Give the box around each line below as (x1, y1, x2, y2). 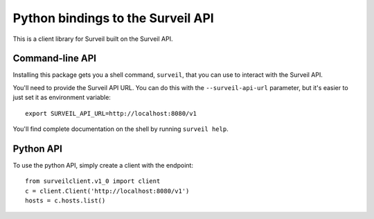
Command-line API (12, 53, 97, 64)
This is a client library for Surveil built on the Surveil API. (12, 35, 173, 43)
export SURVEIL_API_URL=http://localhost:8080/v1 (25, 109, 197, 117)
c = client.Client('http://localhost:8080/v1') (25, 187, 190, 195)
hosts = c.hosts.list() (25, 197, 106, 204)
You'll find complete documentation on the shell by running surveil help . (12, 125, 229, 133)
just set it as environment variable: (12, 94, 111, 102)
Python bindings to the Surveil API (12, 10, 214, 26)
